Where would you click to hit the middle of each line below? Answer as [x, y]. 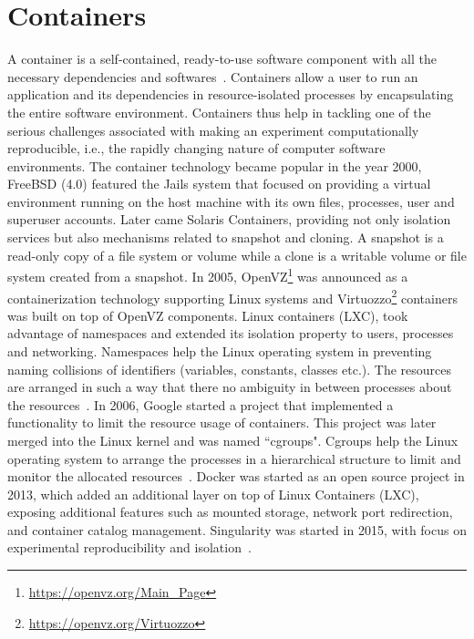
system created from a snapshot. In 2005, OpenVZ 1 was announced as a [208, 275]
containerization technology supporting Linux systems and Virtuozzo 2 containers [232, 296]
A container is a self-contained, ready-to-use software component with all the [222, 59]
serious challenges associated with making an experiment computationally [213, 130]
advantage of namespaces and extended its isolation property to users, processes [231, 333]
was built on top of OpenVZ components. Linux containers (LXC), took [208, 315]
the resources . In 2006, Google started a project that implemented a [201, 404]
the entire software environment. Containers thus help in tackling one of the [219, 112]
